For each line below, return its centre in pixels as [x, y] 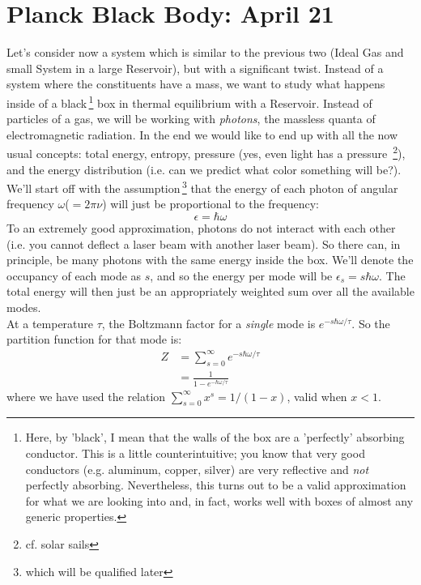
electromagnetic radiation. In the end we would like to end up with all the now [202, 134]
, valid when [317, 396]
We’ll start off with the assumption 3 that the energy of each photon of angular [202, 187]
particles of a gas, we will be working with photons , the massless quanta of [191, 119]
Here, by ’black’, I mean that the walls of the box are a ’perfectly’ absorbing [215, 437]
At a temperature [50, 323]
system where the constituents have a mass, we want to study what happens [196, 84]
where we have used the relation [86, 396]
